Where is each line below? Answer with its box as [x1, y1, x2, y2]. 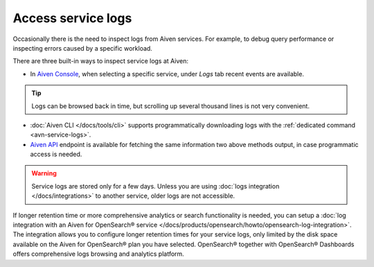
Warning [31, 169, 57, 178]
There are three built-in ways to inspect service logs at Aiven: [12, 57, 189, 65]
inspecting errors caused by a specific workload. [12, 44, 152, 52]
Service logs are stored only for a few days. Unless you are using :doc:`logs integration [31, 182, 280, 190]
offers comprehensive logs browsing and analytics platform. [12, 250, 185, 258]
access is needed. [30, 150, 82, 159]
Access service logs [12, 10, 132, 26]
